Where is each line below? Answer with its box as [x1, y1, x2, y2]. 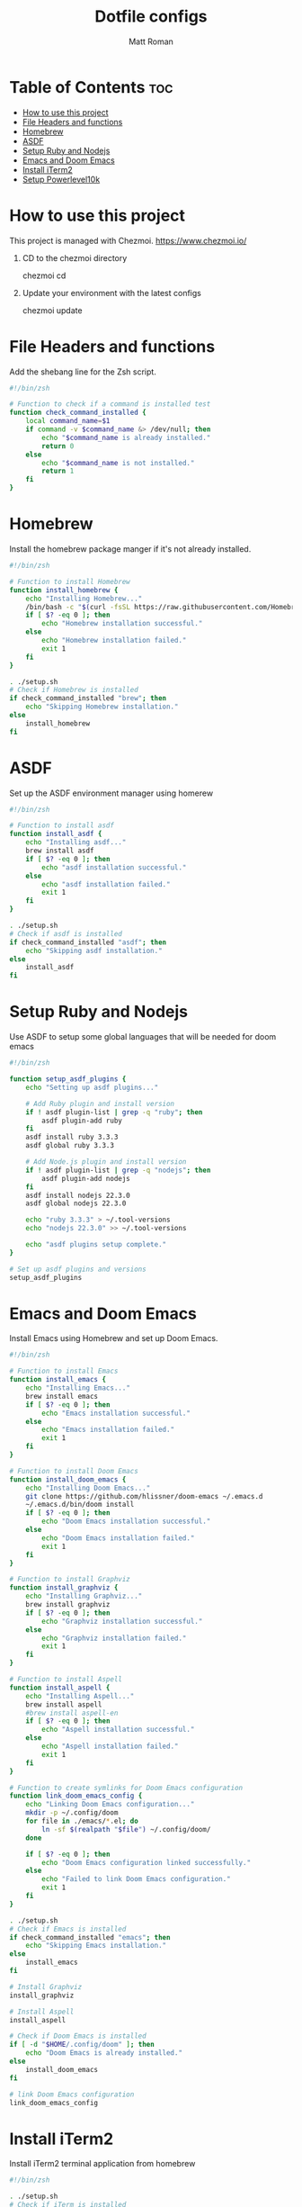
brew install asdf [25, 846, 94, 856]
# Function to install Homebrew [9, 577, 130, 586]
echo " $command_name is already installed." [41, 433, 211, 442]
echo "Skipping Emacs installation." [25, 1941, 167, 1950]
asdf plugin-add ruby [41, 1116, 123, 1125]
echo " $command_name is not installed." [41, 458, 195, 467]
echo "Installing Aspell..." [25, 1691, 135, 1700]
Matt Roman [129, 36, 173, 47]
